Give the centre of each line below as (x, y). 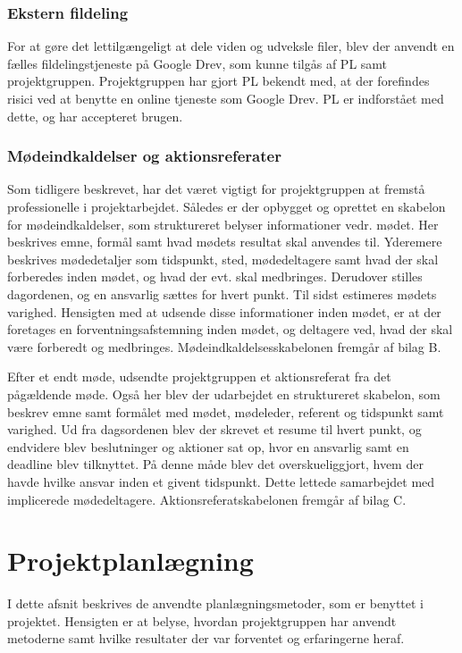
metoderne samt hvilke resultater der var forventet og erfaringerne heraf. (206, 638)
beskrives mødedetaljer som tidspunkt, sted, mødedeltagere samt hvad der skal (223, 259)
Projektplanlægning (130, 561)
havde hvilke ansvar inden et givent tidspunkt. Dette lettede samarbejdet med (221, 481)
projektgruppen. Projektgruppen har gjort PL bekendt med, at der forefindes (218, 81)
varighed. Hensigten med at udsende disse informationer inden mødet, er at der (224, 311)
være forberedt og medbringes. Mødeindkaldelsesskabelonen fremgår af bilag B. (224, 346)
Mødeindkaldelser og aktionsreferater (144, 156)
